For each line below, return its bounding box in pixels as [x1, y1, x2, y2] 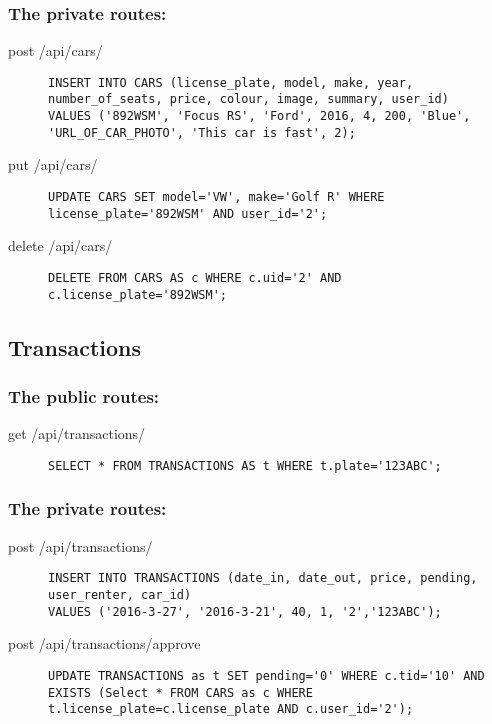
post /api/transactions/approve [8, 633, 201, 654]
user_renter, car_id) [48, 587, 192, 602]
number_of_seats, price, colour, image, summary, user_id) [48, 92, 449, 107]
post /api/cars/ [8, 40, 103, 61]
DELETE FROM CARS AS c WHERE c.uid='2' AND [48, 270, 342, 285]
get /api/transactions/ [8, 423, 146, 444]
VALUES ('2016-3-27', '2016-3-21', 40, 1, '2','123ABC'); [48, 604, 442, 619]
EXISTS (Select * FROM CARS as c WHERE [48, 685, 313, 700]
